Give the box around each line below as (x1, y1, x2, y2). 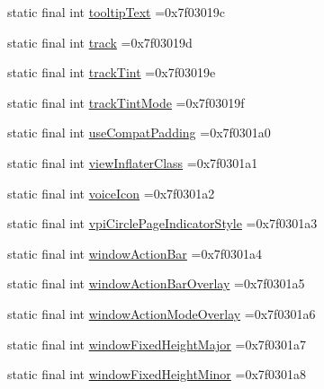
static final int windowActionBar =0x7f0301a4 (7, 243, 263, 262)
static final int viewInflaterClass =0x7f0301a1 (7, 153, 258, 172)
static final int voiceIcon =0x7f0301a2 (7, 183, 215, 202)
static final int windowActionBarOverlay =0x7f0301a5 (7, 274, 305, 293)
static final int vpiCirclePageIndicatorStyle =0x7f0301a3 (7, 214, 318, 233)
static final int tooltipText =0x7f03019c (7, 3, 226, 21)
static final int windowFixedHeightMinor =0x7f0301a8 (7, 365, 307, 384)
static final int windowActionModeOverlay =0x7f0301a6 (7, 304, 316, 323)
